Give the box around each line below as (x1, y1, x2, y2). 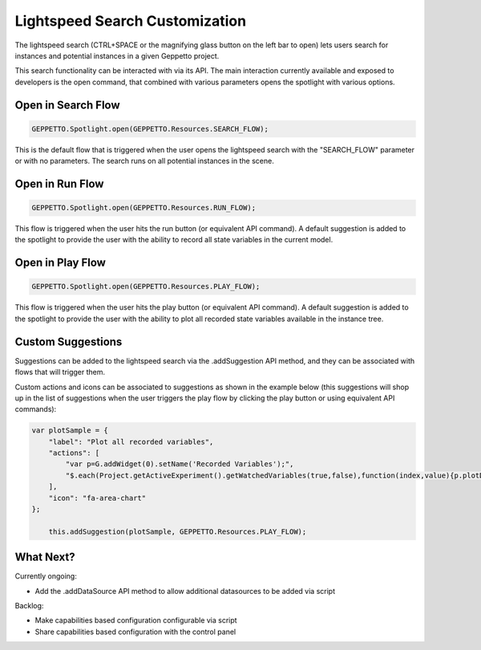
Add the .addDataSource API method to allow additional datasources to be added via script (34, 586, 336, 595)
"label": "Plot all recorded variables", (48, 437, 214, 446)
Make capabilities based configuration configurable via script (34, 615, 237, 625)
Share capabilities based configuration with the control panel (34, 627, 236, 636)
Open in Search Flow (14, 98, 120, 112)
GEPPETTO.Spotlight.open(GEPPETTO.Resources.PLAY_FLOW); (31, 282, 261, 291)
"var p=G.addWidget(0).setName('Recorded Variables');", (65, 460, 294, 469)
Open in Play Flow (14, 256, 106, 270)
